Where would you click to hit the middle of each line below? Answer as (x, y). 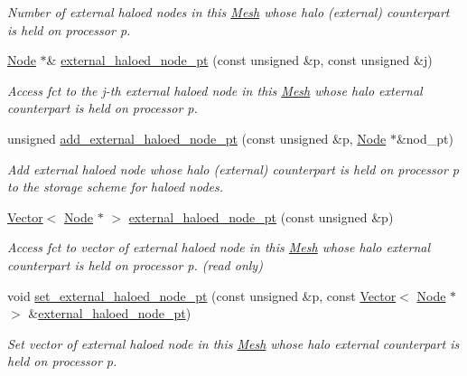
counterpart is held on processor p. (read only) (135, 264)
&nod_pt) (425, 138)
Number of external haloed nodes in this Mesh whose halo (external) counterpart (229, 12)
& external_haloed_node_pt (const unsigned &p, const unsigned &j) (239, 60)
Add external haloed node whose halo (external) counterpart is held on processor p (233, 169)
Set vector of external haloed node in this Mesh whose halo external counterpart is (233, 343)
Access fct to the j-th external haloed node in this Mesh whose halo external (215, 90)
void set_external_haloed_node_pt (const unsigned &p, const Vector (202, 295)
